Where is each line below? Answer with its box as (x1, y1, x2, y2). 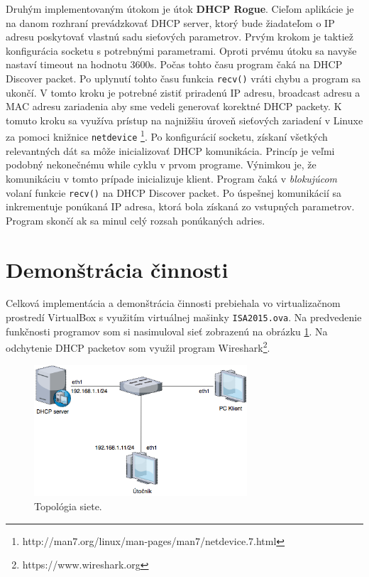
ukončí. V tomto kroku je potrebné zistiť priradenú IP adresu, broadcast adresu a (6, 85, 360, 99)
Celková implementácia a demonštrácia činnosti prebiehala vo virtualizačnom (6, 296, 341, 311)
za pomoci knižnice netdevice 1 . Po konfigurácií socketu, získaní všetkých (6, 127, 328, 144)
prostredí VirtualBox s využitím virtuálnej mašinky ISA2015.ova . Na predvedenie (6, 310, 362, 325)
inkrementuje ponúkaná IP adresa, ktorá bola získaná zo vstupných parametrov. (6, 199, 355, 214)
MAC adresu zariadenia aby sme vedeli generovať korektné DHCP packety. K (6, 99, 342, 114)
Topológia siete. (34, 498, 102, 513)
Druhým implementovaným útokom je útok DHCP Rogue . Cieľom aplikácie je (6, 1, 354, 16)
